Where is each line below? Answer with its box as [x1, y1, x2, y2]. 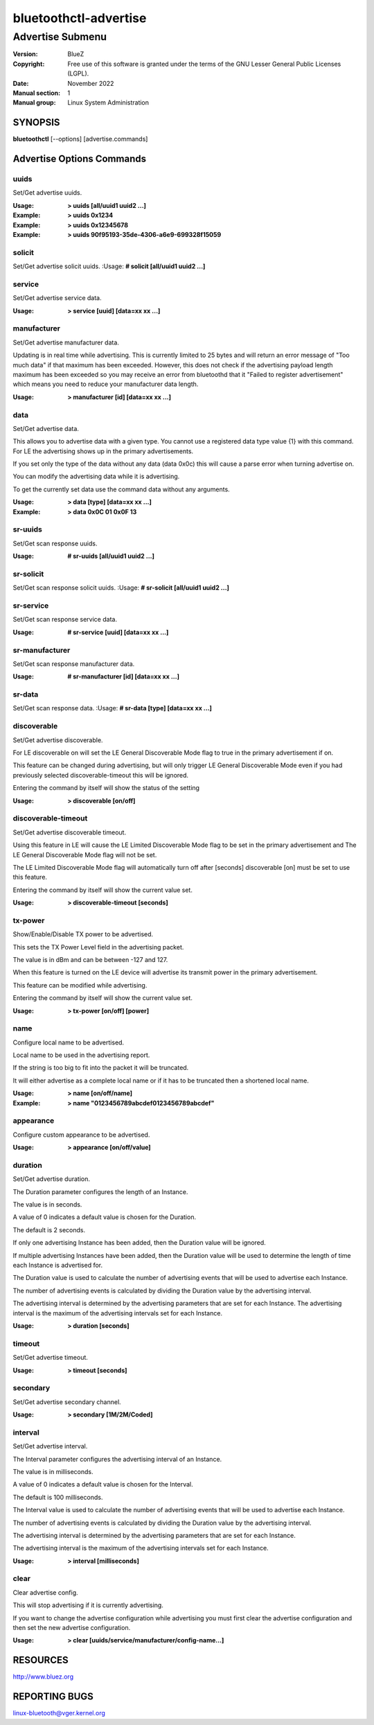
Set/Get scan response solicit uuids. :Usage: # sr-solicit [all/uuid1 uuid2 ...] [12, 584, 230, 592]
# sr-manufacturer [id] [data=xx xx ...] [67, 672, 180, 681]
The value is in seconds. [12, 1200, 82, 1209]
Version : [12, 50, 38, 58]
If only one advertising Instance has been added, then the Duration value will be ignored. [12, 1238, 266, 1247]
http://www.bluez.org [12, 1672, 74, 1681]
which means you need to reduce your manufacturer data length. [12, 380, 199, 388]
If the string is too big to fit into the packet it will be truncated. [12, 1064, 189, 1072]
